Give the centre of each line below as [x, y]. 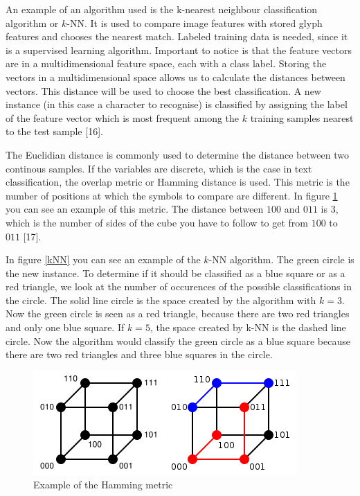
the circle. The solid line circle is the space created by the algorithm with [161, 300]
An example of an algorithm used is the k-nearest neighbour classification [162, 9]
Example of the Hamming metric [103, 485]
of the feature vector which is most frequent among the [123, 117]
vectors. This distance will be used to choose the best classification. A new [163, 90]
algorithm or [32, 23]
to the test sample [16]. [54, 131]
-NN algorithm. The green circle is [281, 259]
